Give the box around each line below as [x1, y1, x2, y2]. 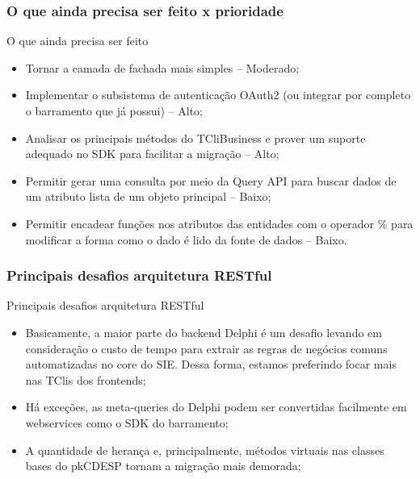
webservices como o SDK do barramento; [25, 414, 229, 431]
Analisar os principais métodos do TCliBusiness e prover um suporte [25, 129, 366, 146]
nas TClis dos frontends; [25, 371, 146, 388]
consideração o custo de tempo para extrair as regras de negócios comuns [25, 339, 388, 356]
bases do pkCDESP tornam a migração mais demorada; [25, 457, 301, 474]
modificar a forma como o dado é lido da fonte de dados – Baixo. [25, 231, 347, 248]
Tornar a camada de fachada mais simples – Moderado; [25, 59, 300, 76]
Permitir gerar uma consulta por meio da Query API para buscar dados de [25, 172, 397, 189]
